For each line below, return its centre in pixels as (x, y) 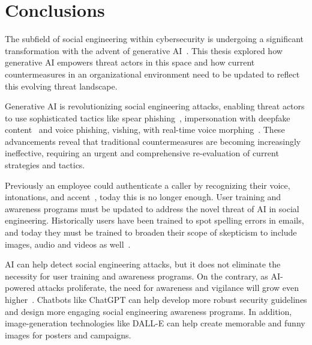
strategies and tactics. (45, 165)
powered (20, 288)
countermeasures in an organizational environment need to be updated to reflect (152, 74)
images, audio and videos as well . (68, 244)
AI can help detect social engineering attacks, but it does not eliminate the (143, 264)
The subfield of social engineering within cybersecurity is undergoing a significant (154, 39)
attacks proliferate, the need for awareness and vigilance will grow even (168, 288)
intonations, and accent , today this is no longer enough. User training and (143, 197)
